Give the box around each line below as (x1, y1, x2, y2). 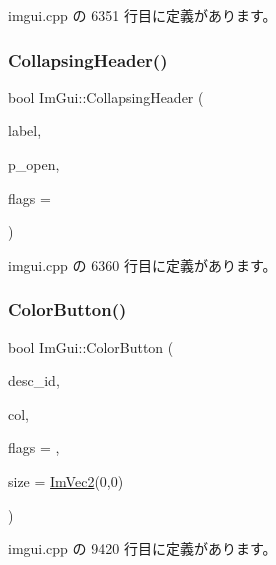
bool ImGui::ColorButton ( (8, 336, 174, 357)
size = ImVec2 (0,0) (8, 470, 124, 491)
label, (8, 120, 42, 141)
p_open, (8, 154, 60, 174)
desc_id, (8, 370, 60, 391)
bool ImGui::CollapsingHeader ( (8, 86, 204, 107)
